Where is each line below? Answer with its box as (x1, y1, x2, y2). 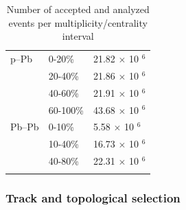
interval (62, 29, 94, 43)
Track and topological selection (5, 189, 181, 207)
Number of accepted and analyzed (6, 2, 150, 16)
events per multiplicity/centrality (8, 15, 148, 30)
